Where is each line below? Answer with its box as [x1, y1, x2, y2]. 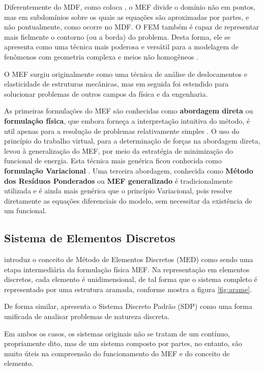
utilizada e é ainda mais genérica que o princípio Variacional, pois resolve [4, 185, 232, 196]
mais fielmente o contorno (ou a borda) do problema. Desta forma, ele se [4, 31, 231, 42]
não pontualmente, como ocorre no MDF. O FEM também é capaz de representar [4, 21, 259, 32]
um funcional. [4, 205, 47, 216]
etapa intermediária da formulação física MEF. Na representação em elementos [4, 264, 250, 274]
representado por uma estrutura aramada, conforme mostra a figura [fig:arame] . [4, 283, 252, 294]
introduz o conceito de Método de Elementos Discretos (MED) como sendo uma [4, 254, 253, 265]
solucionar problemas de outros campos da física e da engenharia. [4, 88, 208, 99]
